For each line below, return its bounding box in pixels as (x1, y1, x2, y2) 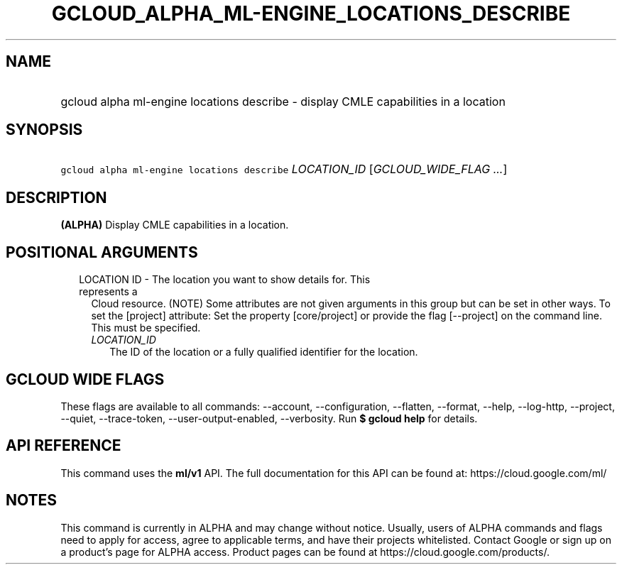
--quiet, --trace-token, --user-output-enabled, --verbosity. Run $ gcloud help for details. (60, 412, 478, 424)
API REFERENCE (6, 437, 121, 455)
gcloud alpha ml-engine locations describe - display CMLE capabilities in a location (60, 94, 506, 109)
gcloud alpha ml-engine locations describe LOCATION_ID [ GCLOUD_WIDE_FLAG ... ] (60, 162, 508, 177)
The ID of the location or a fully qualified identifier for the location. (109, 346, 418, 358)
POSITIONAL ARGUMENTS (6, 243, 198, 261)
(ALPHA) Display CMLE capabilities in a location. (60, 219, 289, 231)
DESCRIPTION (6, 188, 107, 207)
